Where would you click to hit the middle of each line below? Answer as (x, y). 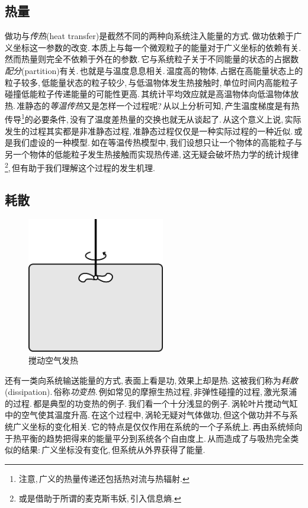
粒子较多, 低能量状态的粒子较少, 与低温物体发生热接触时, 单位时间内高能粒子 (151, 82)
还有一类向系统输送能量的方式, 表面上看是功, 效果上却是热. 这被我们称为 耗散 (151, 380)
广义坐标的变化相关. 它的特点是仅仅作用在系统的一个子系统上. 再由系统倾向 (158, 426)
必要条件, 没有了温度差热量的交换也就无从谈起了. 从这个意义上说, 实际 (167, 119)
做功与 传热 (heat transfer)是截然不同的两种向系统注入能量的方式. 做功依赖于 (149, 36)
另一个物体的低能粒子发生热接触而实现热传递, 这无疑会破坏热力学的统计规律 (152, 154)
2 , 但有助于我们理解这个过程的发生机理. (80, 167)
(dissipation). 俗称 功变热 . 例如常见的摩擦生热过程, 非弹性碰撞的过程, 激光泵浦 (151, 392)
